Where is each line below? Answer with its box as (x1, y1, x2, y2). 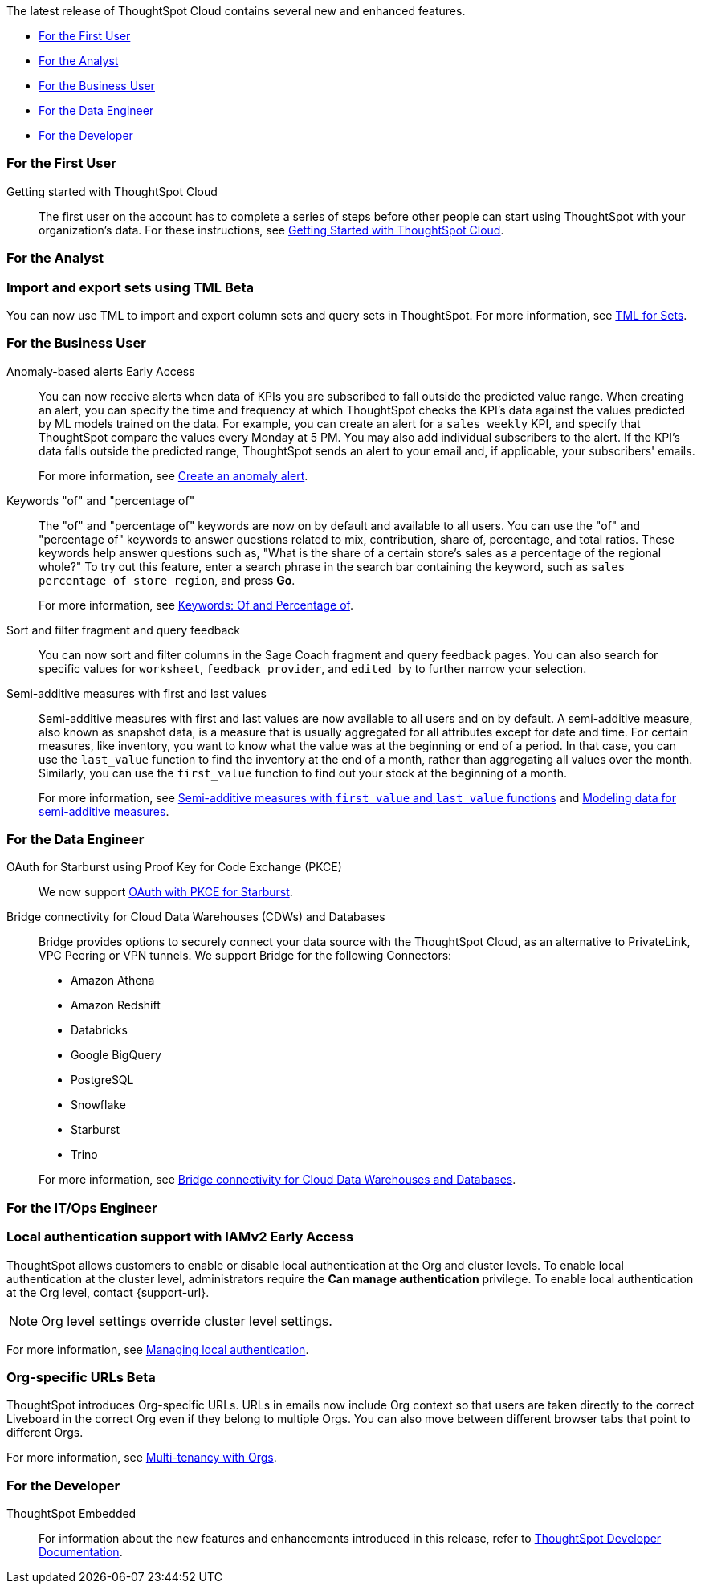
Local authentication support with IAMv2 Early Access (6, 1229, 354, 1245)
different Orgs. (6, 1425, 84, 1440)
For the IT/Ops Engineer (6, 1199, 157, 1216)
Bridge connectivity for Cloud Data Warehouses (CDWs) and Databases (6, 910, 385, 924)
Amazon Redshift (71, 998, 161, 1013)
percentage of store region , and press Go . (39, 573, 295, 587)
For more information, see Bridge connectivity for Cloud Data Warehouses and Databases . (39, 1172, 516, 1187)
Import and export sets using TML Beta (6, 279, 255, 296)
